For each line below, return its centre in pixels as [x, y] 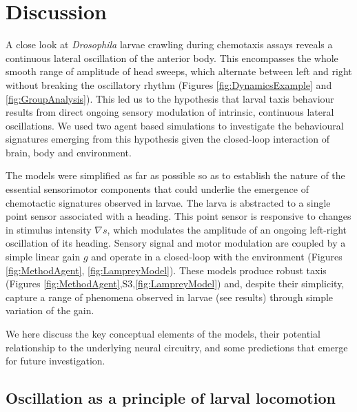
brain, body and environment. [69, 152]
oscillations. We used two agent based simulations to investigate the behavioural [175, 125]
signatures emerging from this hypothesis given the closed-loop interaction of [168, 139]
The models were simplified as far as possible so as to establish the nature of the [175, 175]
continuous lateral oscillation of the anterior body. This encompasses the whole [172, 58]
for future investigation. [55, 361]
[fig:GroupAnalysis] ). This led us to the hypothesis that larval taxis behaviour [170, 98]
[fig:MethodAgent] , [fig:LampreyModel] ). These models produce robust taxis [166, 270]
